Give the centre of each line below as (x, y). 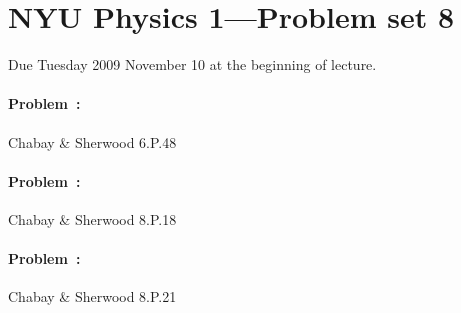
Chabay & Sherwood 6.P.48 (92, 141)
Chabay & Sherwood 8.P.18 (92, 218)
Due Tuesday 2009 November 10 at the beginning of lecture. (192, 64)
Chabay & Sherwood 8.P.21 (92, 296)
